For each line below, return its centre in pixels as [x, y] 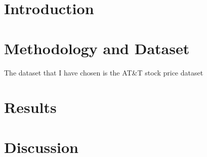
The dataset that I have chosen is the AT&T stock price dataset [104, 72]
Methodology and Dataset [97, 48]
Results [30, 107]
